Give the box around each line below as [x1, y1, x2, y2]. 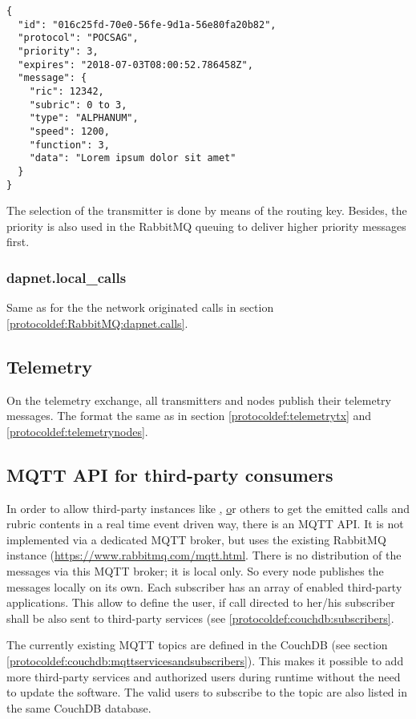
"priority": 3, [18, 45, 99, 57]
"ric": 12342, [29, 85, 104, 97]
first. [6, 233, 30, 250]
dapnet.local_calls [6, 267, 127, 287]
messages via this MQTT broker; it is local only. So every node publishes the [6, 562, 384, 579]
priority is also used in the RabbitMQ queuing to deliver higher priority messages [6, 217, 406, 234]
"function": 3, [29, 139, 110, 151]
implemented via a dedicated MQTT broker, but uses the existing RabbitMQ [6, 531, 386, 547]
